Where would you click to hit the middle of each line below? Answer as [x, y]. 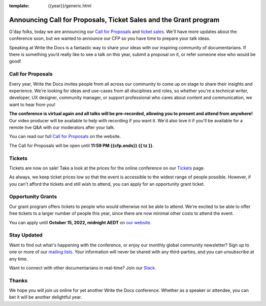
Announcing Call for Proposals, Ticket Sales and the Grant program [114, 20]
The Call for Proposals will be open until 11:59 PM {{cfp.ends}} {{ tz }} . [82, 145]
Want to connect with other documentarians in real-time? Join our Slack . [83, 268]
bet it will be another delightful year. [46, 297]
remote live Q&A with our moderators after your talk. [62, 127]
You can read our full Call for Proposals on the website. [65, 136]
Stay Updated [26, 235]
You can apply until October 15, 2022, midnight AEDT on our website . [80, 222]
